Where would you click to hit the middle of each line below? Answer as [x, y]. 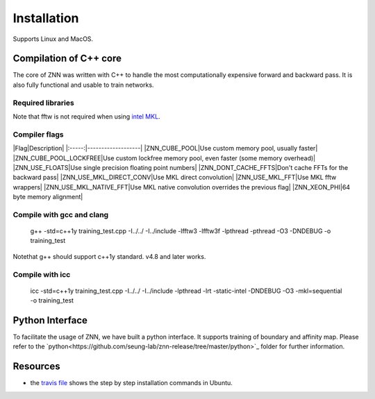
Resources [36, 367]
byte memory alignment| [48, 197]
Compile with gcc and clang [61, 214]
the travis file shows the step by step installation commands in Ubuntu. [131, 383]
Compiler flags [38, 134]
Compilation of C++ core [67, 59]
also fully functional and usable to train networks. [83, 85]
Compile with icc [42, 274]
